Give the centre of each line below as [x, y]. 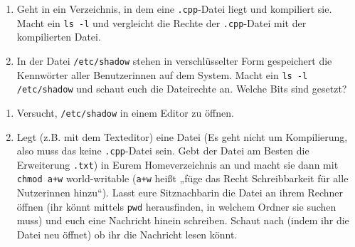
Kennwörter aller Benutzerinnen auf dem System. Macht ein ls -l [162, 74]
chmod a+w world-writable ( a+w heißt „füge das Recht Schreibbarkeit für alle [182, 178]
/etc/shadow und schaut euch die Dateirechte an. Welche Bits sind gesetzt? [182, 89]
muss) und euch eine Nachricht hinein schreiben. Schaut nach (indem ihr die [183, 220]
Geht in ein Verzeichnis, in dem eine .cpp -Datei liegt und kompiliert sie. [174, 9]
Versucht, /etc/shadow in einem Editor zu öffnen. [125, 112]
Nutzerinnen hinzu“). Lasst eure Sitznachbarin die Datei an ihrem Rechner [180, 193]
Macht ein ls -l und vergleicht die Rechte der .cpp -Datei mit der [161, 22]
